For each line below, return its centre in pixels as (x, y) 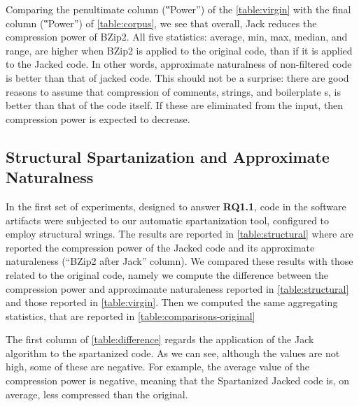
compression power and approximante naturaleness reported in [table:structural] (177, 288)
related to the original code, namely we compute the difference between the (167, 274)
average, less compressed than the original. (97, 394)
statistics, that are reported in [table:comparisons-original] (131, 316)
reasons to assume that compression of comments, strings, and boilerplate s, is (173, 91)
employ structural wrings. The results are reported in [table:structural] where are (179, 234)
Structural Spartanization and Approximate (168, 156)
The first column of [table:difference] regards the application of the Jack (160, 339)
